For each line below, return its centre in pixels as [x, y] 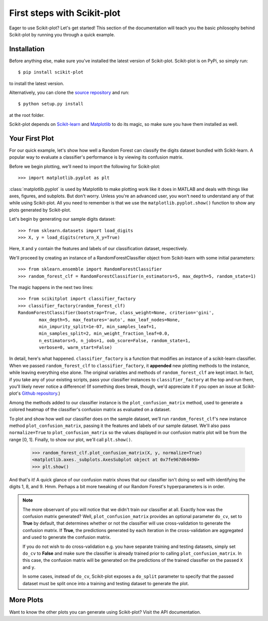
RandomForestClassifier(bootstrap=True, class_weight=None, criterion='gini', [116, 313]
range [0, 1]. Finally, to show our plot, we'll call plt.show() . [71, 440]
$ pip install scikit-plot [51, 72]
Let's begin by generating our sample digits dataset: [63, 219]
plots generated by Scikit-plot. [40, 210]
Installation [27, 49]
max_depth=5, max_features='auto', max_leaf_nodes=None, [110, 320]
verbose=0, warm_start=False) [76, 348]
